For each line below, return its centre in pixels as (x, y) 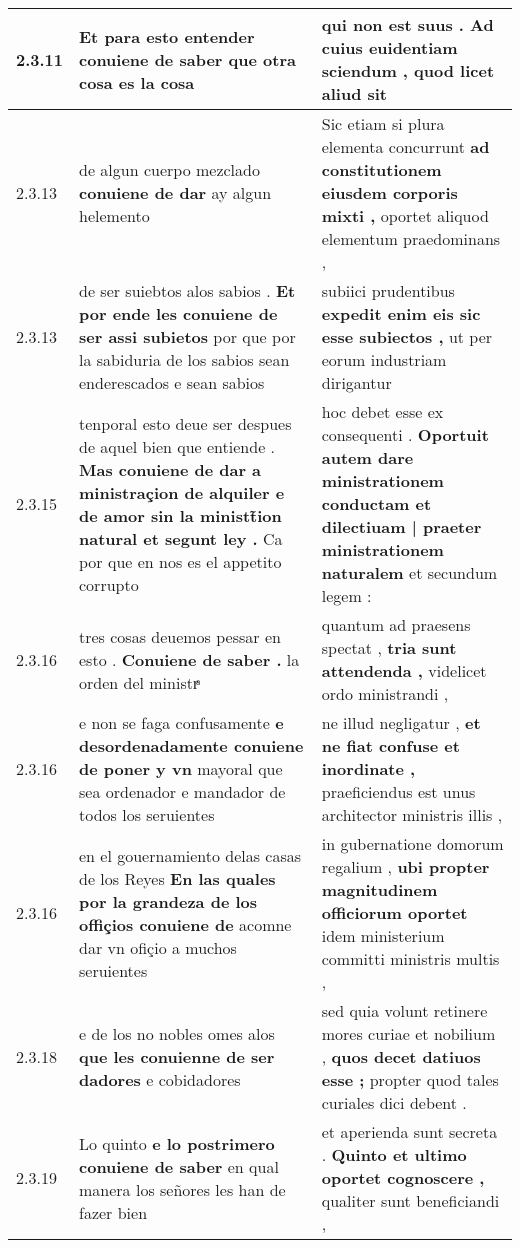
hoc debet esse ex (382, 411)
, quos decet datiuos (401, 1056)
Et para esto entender (167, 36)
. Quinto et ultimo (394, 1154)
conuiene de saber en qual (179, 1166)
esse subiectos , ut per (407, 336)
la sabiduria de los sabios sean (184, 359)
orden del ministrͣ (139, 682)
